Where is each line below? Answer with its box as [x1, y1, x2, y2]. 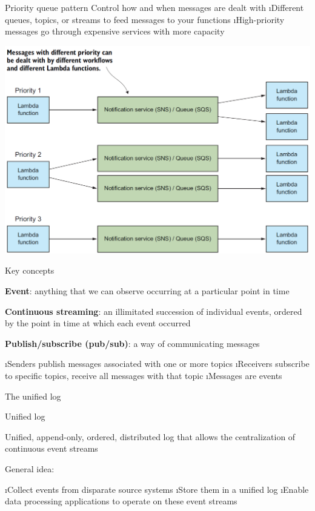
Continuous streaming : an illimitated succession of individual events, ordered [5, 305, 302, 317]
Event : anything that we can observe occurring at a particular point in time [5, 285, 290, 297]
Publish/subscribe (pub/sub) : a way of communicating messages [5, 337, 260, 349]
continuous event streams [5, 442, 98, 455]
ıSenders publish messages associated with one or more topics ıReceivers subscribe [5, 357, 310, 370]
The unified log [5, 389, 61, 402]
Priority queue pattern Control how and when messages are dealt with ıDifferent [5, 1, 304, 13]
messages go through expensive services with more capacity [5, 25, 225, 38]
